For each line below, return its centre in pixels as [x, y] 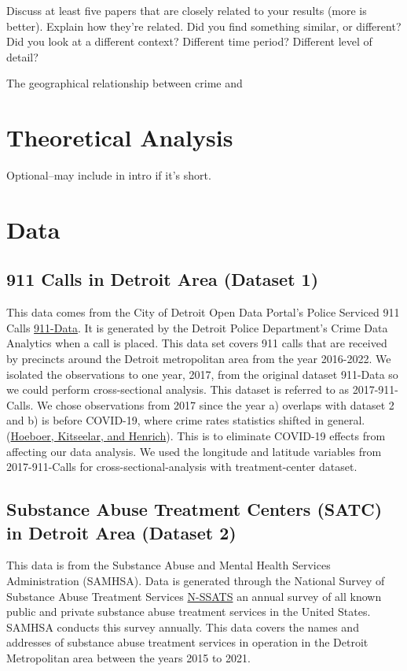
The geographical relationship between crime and [125, 83]
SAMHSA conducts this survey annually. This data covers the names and [183, 627]
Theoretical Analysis [120, 137]
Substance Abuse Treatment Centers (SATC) [194, 509]
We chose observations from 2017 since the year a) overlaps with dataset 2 [215, 404]
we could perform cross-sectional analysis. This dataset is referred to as [178, 389]
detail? [22, 56]
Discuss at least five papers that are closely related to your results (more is [187, 10]
